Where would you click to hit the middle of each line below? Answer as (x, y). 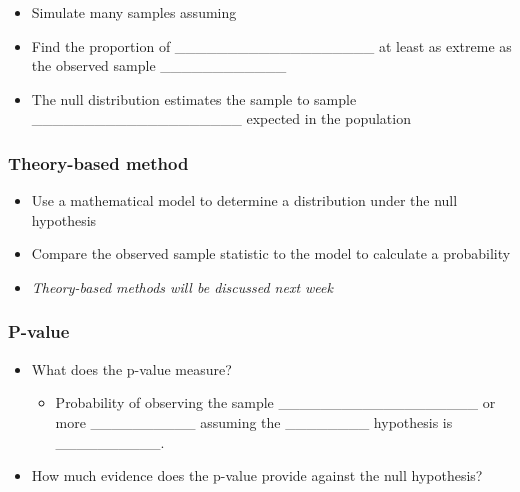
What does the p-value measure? (131, 368)
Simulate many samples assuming (134, 12)
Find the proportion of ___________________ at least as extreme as (271, 45)
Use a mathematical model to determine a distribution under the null (244, 200)
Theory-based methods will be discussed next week (182, 286)
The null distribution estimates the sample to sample (194, 98)
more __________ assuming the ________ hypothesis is (254, 421)
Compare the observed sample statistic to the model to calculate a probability (271, 253)
